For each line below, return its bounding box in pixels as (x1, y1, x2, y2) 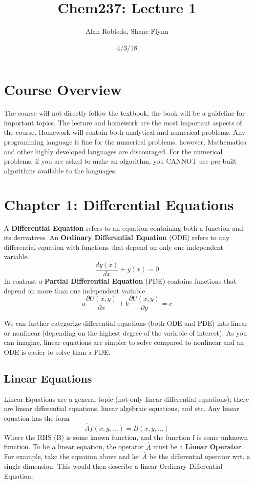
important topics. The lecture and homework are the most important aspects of (4, 117, 242, 127)
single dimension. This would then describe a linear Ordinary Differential (4, 461, 223, 471)
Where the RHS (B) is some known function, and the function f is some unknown (4, 432, 248, 442)
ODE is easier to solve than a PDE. (4, 347, 111, 357)
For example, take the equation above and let (4, 451, 140, 461)
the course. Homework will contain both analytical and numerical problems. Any (4, 127, 246, 137)
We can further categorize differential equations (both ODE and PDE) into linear (4, 318, 248, 328)
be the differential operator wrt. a (149, 451, 250, 461)
